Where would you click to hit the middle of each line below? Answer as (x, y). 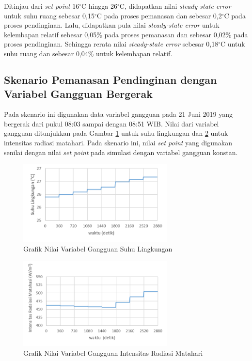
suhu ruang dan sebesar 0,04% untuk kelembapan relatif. (88, 53)
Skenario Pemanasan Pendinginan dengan (110, 79)
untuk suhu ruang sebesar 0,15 (49, 15)
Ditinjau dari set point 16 (42, 6)
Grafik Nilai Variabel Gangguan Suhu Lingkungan (98, 249)
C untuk (233, 44)
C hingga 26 (99, 6)
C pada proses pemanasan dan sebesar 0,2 (159, 15)
